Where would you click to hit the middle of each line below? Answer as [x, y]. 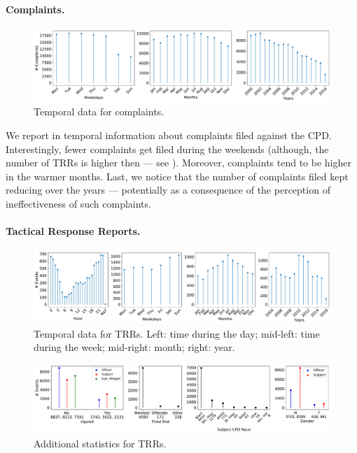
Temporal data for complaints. [99, 112]
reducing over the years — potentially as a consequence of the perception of [168, 190]
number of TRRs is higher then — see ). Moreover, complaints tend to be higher [178, 163]
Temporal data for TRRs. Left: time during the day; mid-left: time [177, 333]
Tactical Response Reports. [73, 231]
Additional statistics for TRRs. [100, 443]
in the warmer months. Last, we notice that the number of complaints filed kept [177, 176]
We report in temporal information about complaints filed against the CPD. [169, 135]
